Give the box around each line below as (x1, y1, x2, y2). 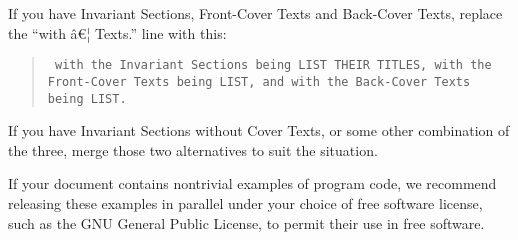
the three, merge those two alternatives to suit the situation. (8, 139, 378, 160)
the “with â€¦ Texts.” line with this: (8, 22, 227, 43)
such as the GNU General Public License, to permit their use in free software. (8, 212, 485, 233)
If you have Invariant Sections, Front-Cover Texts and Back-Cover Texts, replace (8, 3, 503, 23)
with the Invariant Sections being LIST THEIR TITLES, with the (54, 58, 492, 73)
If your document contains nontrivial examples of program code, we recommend (8, 173, 497, 194)
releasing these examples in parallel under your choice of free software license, (8, 192, 483, 213)
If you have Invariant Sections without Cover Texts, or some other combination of (8, 120, 510, 141)
